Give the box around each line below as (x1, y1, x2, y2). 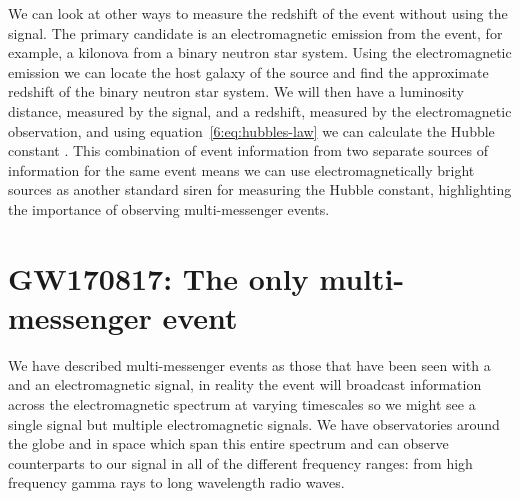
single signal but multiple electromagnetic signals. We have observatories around (8, 413, 500, 434)
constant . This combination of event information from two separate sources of (8, 140, 489, 161)
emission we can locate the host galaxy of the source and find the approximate (8, 61, 489, 82)
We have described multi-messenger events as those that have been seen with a (8, 354, 491, 375)
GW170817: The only (8, 257, 309, 298)
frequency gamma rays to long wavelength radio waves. (8, 472, 345, 493)
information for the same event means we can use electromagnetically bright (8, 159, 475, 180)
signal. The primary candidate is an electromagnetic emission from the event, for (8, 22, 503, 43)
